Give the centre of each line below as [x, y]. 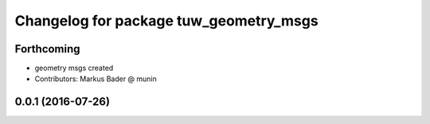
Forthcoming [47, 49]
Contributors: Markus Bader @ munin [96, 79]
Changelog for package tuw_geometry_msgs [166, 21]
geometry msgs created [74, 68]
